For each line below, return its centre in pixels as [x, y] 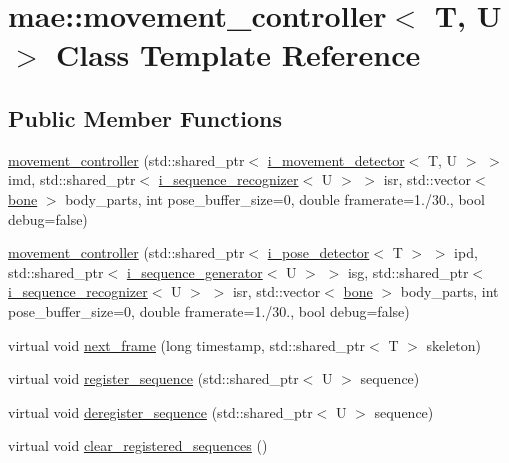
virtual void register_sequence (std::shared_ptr [153, 378]
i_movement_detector [336, 159]
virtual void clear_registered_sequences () [138, 445]
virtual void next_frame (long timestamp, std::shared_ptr [187, 344]
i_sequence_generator [194, 271]
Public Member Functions [145, 117]
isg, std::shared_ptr [408, 271]
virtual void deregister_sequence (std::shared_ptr [160, 411]
